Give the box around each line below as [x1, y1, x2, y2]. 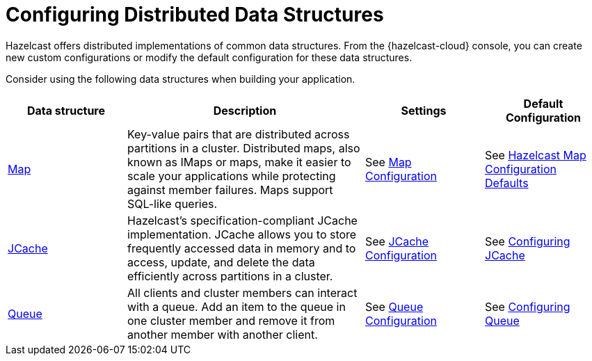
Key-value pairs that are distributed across [127, 127, 350, 141]
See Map [365, 154, 412, 169]
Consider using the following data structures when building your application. [6, 72, 355, 85]
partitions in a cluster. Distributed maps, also [127, 141, 360, 155]
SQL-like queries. [127, 196, 218, 211]
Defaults [485, 175, 529, 190]
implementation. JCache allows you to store [127, 227, 357, 241]
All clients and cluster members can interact [127, 285, 358, 300]
